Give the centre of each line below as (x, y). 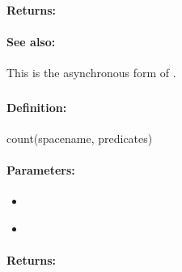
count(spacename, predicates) (80, 138)
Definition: (37, 107)
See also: (31, 41)
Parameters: (41, 169)
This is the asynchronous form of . (91, 72)
